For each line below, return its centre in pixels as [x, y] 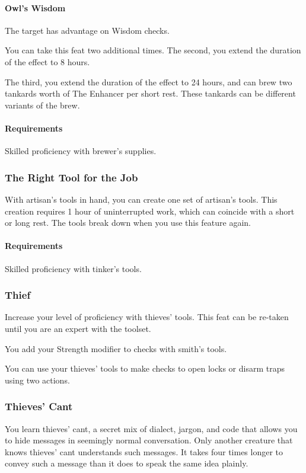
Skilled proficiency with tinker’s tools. [73, 268]
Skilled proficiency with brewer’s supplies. [81, 151]
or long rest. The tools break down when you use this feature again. [128, 223]
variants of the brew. [42, 105]
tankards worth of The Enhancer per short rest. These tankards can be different [150, 93]
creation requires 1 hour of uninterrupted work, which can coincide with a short [150, 211]
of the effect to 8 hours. [47, 61]
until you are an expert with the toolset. [78, 328]
